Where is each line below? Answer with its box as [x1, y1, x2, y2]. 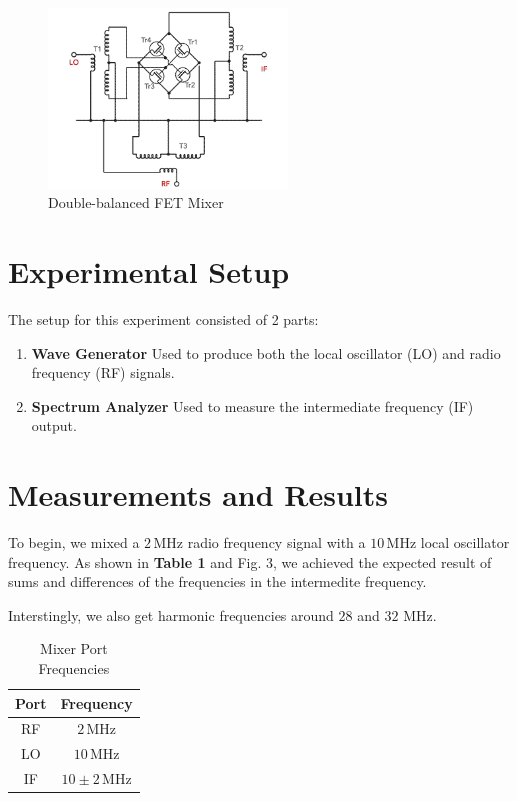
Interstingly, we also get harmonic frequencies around [8, 604, 334, 625]
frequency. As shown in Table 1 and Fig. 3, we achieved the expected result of [8, 551, 492, 572]
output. [31, 415, 77, 436]
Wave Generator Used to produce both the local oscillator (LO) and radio [31, 342, 501, 363]
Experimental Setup [8, 251, 290, 292]
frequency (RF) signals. [31, 362, 175, 383]
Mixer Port [40, 638, 108, 659]
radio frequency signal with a [187, 532, 366, 553]
